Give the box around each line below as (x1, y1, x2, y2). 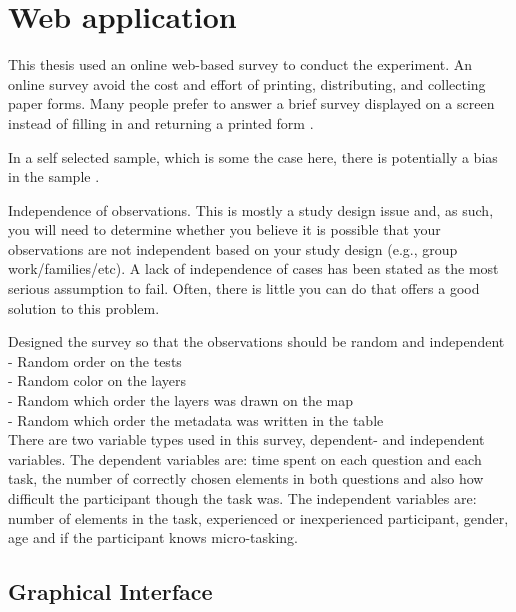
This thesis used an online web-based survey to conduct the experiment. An (8, 54, 473, 75)
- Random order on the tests (8, 350, 182, 371)
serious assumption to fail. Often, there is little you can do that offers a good (8, 278, 480, 299)
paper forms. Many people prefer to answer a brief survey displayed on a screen (8, 93, 495, 114)
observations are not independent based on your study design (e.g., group (8, 238, 458, 259)
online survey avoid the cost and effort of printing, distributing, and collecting (8, 73, 486, 94)
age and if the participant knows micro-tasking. (8, 527, 298, 548)
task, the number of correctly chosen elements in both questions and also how (8, 468, 484, 489)
